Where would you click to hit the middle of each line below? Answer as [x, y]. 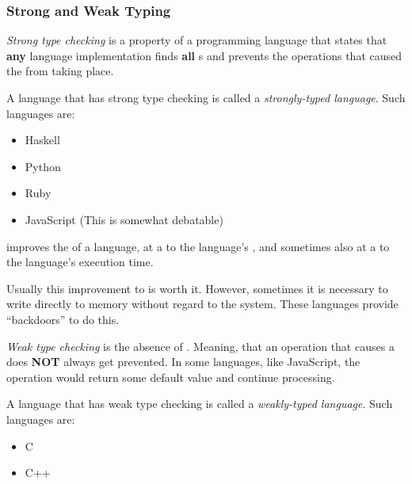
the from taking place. [60, 71]
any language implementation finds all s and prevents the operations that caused [204, 55]
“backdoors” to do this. [63, 319]
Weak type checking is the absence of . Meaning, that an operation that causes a [200, 346]
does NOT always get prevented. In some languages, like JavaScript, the [183, 362]
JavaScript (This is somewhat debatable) [124, 219]
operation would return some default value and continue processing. [171, 377]
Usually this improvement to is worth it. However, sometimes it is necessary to [197, 288]
